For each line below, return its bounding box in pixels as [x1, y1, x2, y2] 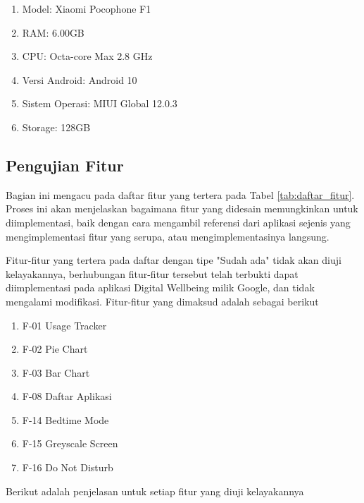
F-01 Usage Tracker [22, 317, 107, 332]
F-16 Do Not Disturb [22, 460, 113, 475]
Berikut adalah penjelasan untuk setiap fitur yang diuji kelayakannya [6, 483, 304, 498]
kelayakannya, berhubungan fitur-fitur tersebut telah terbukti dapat [6, 266, 299, 281]
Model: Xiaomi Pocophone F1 [22, 1, 151, 16]
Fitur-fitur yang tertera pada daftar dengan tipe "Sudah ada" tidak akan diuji [6, 253, 341, 267]
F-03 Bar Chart [22, 365, 90, 380]
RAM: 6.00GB [22, 25, 84, 40]
